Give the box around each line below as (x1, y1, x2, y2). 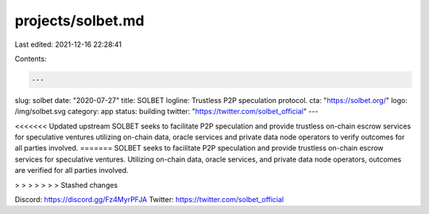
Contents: (14, 54, 47, 63)
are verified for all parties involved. (14, 166, 129, 175)
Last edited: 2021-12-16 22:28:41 (14, 40, 122, 49)
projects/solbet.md (14, 12, 145, 29)
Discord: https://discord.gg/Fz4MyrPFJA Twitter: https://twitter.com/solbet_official (14, 195, 284, 204)
